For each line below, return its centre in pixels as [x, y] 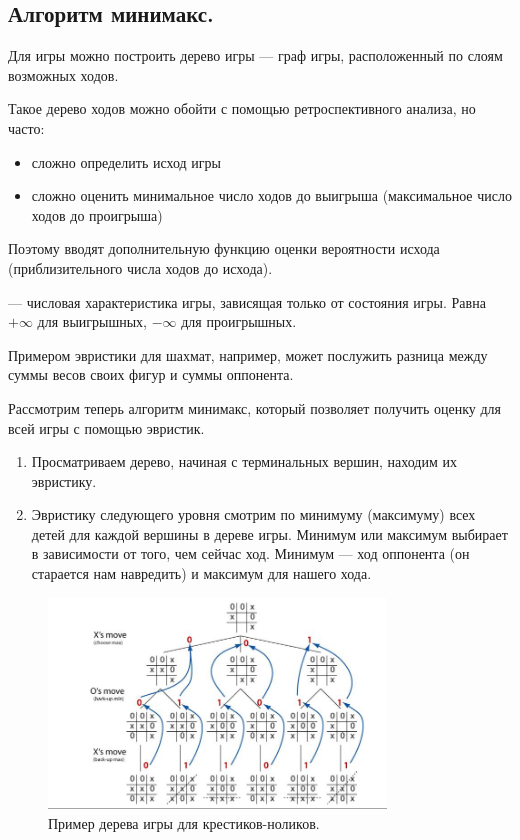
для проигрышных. [239, 321]
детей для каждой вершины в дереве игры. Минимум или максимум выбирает [269, 533]
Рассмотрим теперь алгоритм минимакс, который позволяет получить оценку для [255, 407]
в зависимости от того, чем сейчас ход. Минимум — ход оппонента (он [250, 553]
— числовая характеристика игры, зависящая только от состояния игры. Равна [247, 301]
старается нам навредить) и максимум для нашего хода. [201, 573]
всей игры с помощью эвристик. [106, 427]
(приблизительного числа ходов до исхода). [140, 267]
